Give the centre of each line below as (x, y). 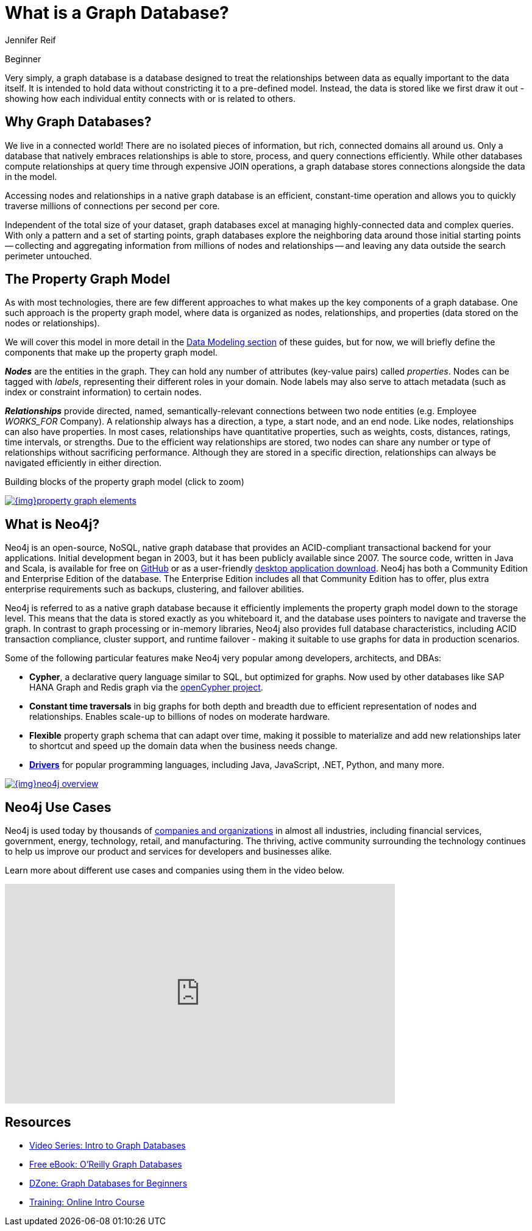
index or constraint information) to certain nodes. (103, 392)
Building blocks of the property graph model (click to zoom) (125, 482)
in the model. (31, 176)
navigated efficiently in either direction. (83, 463)
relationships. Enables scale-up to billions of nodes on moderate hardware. (180, 717)
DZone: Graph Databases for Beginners (108, 1183)
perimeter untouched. (48, 256)
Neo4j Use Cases (58, 807)
